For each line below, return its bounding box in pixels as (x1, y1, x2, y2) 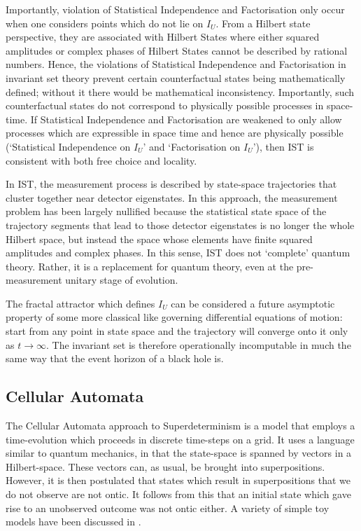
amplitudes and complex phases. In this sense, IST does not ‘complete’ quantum (6, 245, 351, 260)
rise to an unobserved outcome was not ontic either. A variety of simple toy (6, 500, 330, 515)
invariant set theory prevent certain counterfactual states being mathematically (6, 70, 346, 85)
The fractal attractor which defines (6, 296, 155, 310)
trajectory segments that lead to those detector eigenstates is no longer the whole (6, 217, 355, 232)
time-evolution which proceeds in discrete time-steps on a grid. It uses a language (6, 432, 355, 446)
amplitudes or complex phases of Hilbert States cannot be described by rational (6, 43, 348, 57)
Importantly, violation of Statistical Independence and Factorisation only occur (6, 2, 345, 16)
